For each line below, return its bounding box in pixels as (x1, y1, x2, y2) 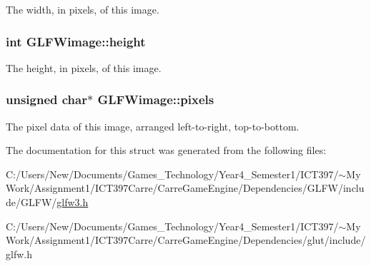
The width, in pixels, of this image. (6, 2, 159, 16)
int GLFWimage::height (6, 32, 146, 50)
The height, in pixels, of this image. (6, 60, 162, 75)
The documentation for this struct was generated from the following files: (6, 143, 327, 158)
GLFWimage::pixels (97, 91, 214, 108)
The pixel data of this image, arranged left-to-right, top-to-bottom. (6, 118, 300, 133)
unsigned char (6, 91, 87, 108)
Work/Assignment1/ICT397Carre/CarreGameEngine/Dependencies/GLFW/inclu (6, 180, 365, 195)
